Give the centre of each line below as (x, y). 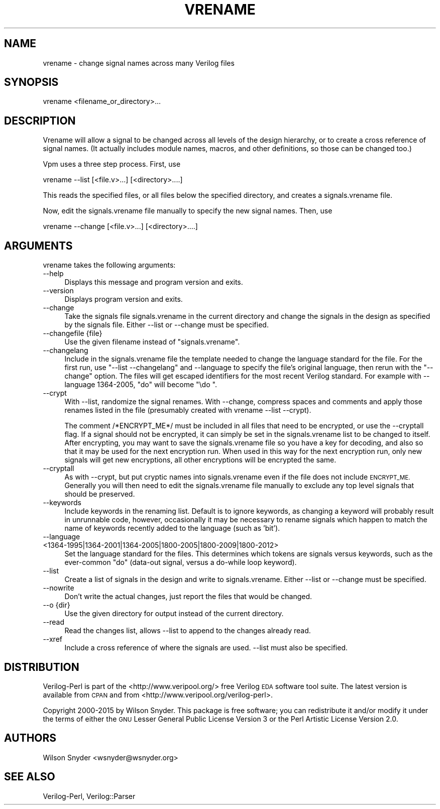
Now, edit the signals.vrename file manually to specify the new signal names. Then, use (188, 211)
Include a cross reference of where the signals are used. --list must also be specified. (206, 648)
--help (53, 274)
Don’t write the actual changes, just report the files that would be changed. (188, 597)
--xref (52, 639)
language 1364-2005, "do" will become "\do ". (141, 385)
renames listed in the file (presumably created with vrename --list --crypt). (188, 410)
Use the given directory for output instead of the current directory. (174, 614)
